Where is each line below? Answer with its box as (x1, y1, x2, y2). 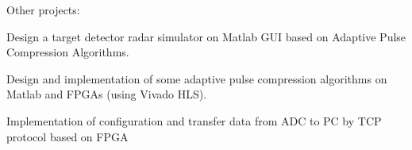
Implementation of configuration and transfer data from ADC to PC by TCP (6, 112, 382, 129)
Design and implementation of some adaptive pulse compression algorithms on (6, 70, 387, 87)
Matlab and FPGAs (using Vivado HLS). (6, 86, 207, 102)
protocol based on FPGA (6, 128, 129, 144)
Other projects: (6, 2, 80, 17)
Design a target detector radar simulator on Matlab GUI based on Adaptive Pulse (6, 28, 406, 44)
